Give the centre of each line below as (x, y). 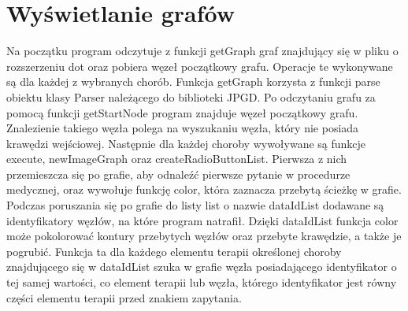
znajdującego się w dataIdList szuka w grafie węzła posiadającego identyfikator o (202, 267)
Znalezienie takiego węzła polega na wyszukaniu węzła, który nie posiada (183, 128)
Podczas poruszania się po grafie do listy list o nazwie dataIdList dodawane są (195, 205)
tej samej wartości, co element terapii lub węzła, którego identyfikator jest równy (202, 282)
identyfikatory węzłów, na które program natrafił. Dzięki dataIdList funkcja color (202, 220)
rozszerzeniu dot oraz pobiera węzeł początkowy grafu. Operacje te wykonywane (200, 66)
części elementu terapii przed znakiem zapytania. (124, 297)
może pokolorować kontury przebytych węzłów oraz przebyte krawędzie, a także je (204, 236)
